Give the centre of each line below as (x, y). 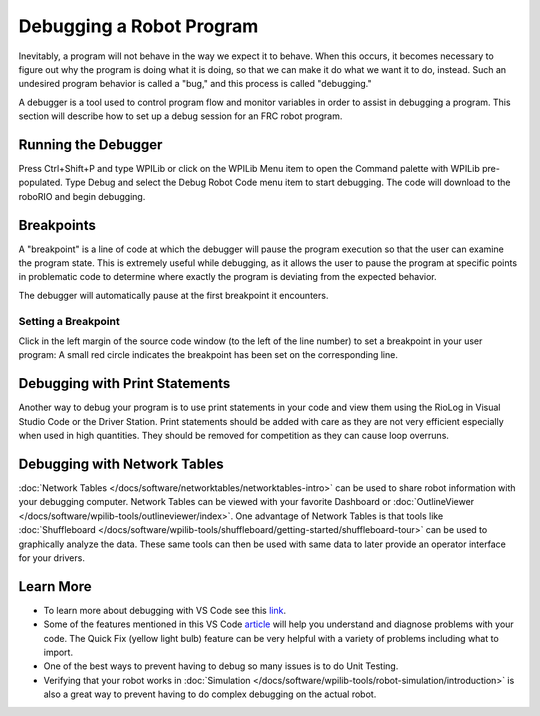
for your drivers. (51, 557)
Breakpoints (57, 225)
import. (58, 652)
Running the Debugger (90, 144)
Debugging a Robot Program (138, 26)
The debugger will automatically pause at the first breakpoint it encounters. (173, 295)
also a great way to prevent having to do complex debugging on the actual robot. (210, 694)
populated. (41, 182)
